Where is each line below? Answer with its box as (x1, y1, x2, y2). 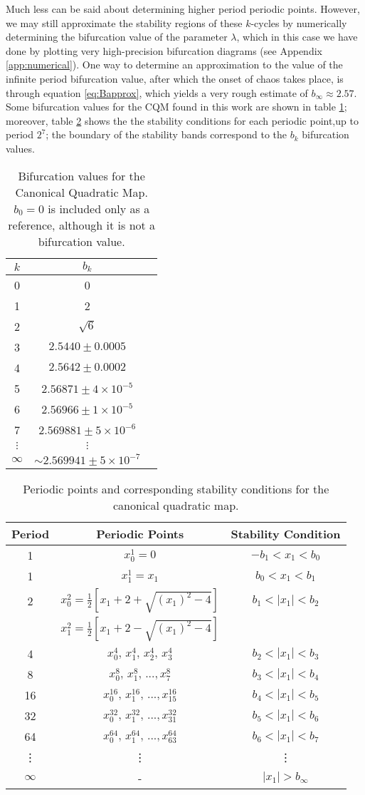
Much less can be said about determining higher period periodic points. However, (6, 1, 360, 16)
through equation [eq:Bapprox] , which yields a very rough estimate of (6, 85, 308, 100)
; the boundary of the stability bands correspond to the (46, 127, 287, 142)
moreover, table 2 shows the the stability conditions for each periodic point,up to (6, 113, 359, 128)
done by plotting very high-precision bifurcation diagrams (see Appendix (6, 43, 322, 58)
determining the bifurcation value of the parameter (6, 29, 228, 44)
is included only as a (48, 200, 150, 217)
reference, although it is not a (8, 216, 156, 233)
